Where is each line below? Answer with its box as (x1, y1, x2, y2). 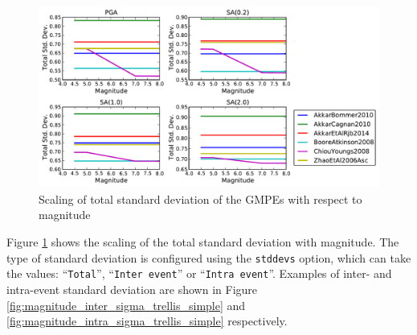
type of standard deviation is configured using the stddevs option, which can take (6, 249, 411, 266)
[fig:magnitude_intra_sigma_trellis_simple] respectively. (6, 312, 288, 329)
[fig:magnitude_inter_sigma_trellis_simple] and (6, 296, 246, 313)
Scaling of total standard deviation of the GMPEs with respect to (39, 190, 362, 207)
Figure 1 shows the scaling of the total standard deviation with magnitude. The (6, 234, 399, 250)
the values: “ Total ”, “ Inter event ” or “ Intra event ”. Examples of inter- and (6, 265, 392, 282)
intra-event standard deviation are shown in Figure (6, 280, 258, 297)
